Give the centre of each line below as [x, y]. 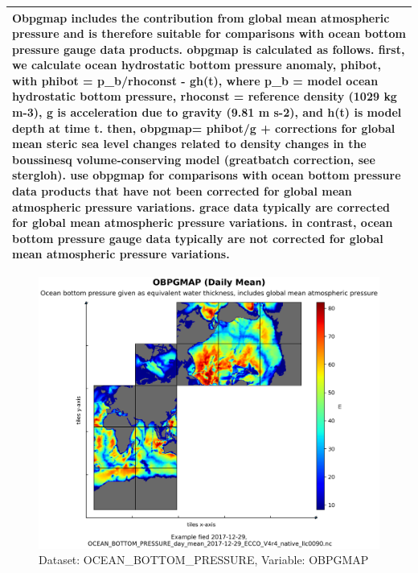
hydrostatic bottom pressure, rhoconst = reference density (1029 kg [205, 96]
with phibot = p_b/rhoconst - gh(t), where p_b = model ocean [195, 80]
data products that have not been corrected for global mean [182, 191]
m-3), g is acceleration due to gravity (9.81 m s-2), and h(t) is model [207, 112]
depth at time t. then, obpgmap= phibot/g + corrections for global [204, 128]
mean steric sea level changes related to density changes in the [189, 144]
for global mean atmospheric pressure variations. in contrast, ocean [203, 223]
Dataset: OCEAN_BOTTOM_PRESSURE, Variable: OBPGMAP [204, 560]
